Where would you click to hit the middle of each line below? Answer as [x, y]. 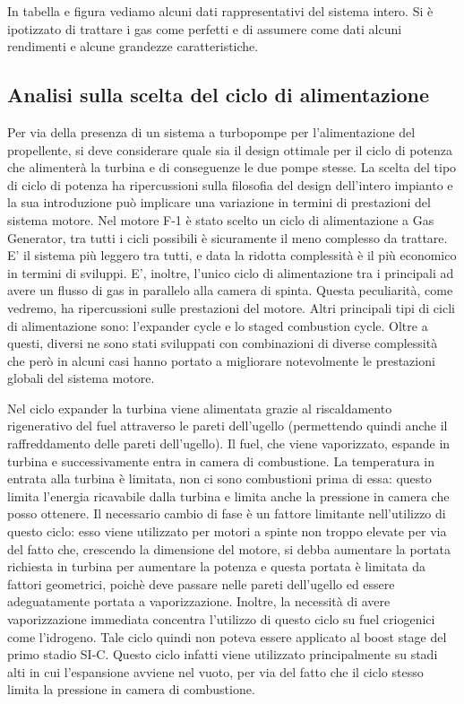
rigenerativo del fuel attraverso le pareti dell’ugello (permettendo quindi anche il [228, 426]
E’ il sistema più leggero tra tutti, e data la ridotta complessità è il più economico [232, 255]
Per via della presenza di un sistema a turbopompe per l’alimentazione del [211, 131]
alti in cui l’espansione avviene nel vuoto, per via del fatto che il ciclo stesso [215, 671]
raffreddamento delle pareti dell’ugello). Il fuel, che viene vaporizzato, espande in [229, 443]
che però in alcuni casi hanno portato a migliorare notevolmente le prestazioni [221, 360]
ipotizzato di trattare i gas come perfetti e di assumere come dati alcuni [205, 28]
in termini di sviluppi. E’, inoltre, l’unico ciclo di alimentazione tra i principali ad [231, 272]
